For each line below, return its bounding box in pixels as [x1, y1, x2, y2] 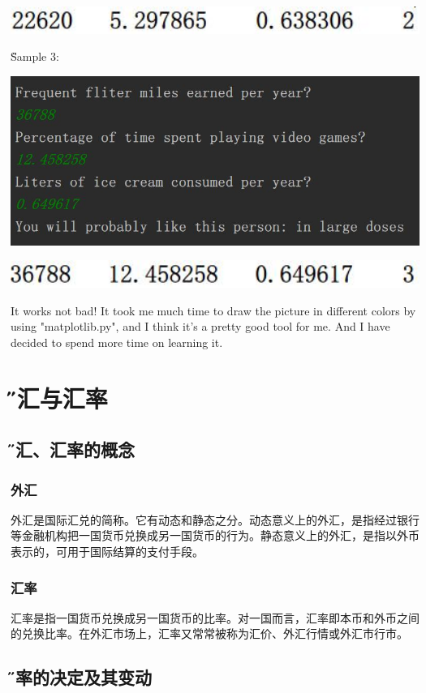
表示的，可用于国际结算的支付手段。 [11, 543, 204, 560]
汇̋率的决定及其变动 [11, 665, 152, 690]
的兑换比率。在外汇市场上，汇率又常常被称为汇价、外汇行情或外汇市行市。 [11, 625, 408, 642]
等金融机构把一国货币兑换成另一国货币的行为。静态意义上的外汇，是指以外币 [11, 527, 420, 544]
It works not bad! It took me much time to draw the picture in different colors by [11, 302, 416, 319]
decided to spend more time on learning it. [11, 333, 223, 350]
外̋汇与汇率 [11, 381, 108, 414]
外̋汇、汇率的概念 [11, 437, 135, 462]
